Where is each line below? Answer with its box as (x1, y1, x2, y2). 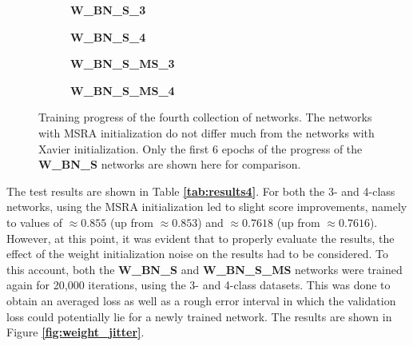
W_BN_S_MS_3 (70, 55, 175, 72)
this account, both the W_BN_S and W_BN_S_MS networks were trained (6, 260, 403, 277)
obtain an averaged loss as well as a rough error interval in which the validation (6, 292, 396, 308)
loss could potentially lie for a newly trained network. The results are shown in (6, 308, 392, 324)
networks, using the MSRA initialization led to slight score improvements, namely (6, 198, 407, 215)
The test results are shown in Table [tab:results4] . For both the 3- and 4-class (6, 182, 395, 199)
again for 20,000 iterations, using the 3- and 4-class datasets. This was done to (6, 276, 391, 293)
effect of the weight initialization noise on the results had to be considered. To (6, 245, 388, 262)
